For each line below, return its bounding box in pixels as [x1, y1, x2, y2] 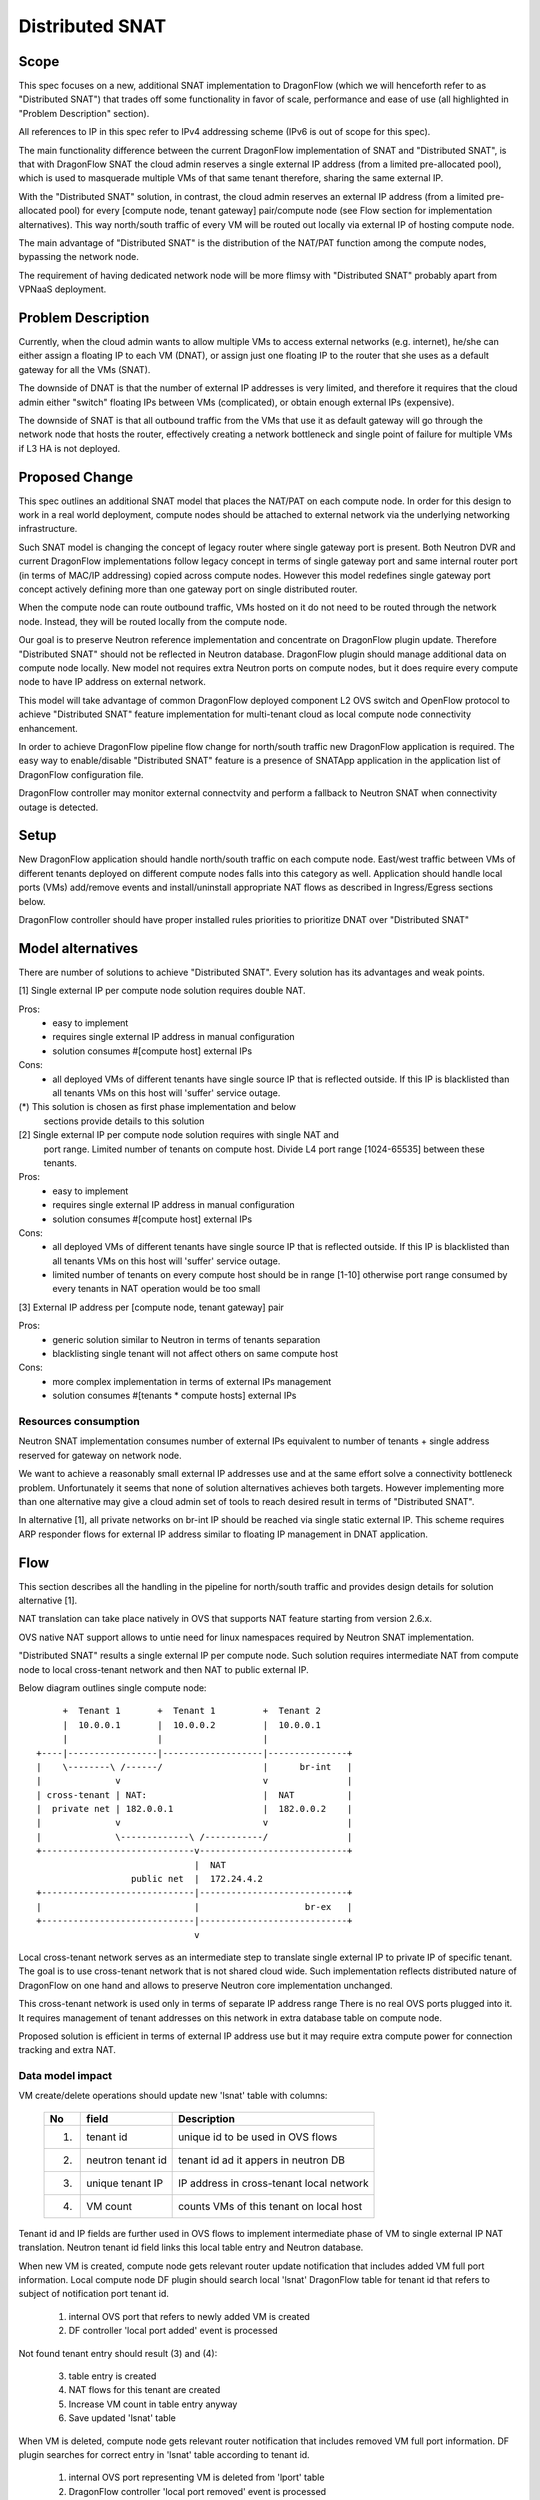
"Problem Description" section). [18, 107, 150, 119]
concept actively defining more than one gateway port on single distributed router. [18, 583, 358, 595]
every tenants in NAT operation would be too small [52, 1283, 261, 1295]
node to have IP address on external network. [18, 676, 207, 688]
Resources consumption [18, 1414, 140, 1428]
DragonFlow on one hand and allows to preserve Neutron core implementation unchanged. [18, 1979, 394, 1991]
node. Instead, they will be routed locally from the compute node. [18, 615, 288, 627]
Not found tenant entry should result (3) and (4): [18, 2347, 218, 2359]
